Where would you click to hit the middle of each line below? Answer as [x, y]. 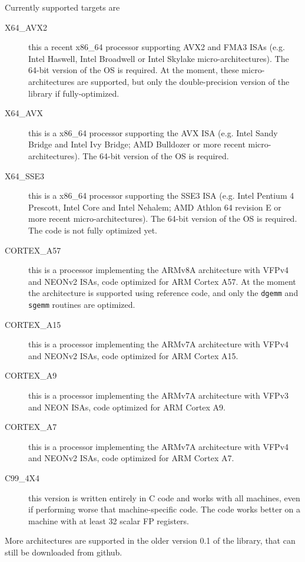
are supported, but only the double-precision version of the [183, 81]
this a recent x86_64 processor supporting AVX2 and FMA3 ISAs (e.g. [157, 47]
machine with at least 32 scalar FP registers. [109, 520]
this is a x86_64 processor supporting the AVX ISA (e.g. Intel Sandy [153, 132]
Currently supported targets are [62, 7]
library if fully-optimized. [74, 93]
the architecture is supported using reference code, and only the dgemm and [163, 293]
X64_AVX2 [26, 27]
